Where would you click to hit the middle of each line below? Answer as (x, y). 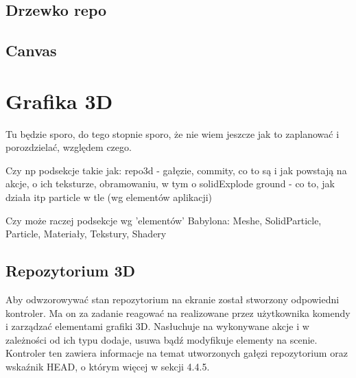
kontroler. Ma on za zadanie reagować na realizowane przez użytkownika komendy (178, 312)
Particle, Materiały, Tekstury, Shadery (86, 234)
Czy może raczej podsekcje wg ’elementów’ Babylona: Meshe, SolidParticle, (164, 220)
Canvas (31, 50)
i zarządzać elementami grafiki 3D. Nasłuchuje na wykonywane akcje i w (157, 326)
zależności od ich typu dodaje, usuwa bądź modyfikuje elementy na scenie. (162, 339)
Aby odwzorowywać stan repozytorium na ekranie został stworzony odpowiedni (173, 299)
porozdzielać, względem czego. (69, 147)
